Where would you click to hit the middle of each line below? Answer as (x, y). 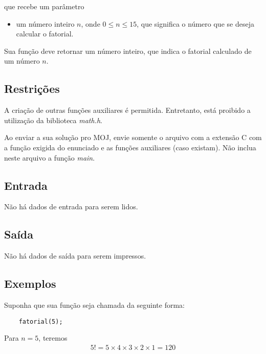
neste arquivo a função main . (50, 157)
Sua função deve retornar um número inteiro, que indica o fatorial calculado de (128, 51)
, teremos (53, 338)
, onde (91, 23)
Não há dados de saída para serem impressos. (75, 256)
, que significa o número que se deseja (195, 23)
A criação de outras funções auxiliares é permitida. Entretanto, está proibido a (127, 110)
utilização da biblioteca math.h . (53, 120)
